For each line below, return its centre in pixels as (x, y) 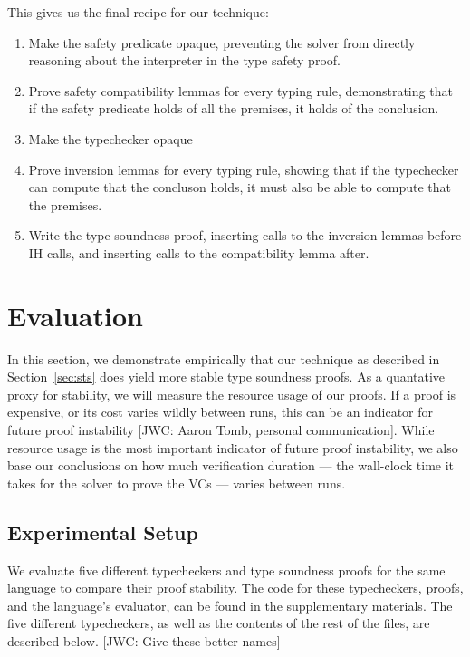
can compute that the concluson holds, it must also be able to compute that (240, 187)
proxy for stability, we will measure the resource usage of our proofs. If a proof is (232, 394)
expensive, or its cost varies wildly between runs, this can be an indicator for (221, 412)
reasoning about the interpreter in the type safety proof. (184, 60)
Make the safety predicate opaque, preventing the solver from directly (222, 42)
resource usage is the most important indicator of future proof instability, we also (233, 447)
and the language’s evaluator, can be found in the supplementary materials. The (230, 605)
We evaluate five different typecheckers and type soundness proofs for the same (226, 570)
